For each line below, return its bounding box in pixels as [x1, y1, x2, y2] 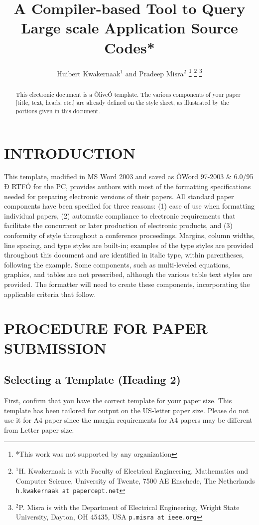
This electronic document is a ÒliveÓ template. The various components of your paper [15, 90, 241, 98]
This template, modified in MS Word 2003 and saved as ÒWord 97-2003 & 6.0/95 [4, 171, 254, 182]
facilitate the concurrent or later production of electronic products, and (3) [4, 220, 233, 231]
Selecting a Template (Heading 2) [4, 372, 181, 387]
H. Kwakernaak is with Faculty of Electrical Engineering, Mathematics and [18, 465, 249, 476]
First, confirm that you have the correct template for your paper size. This [4, 395, 232, 405]
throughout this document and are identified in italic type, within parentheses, [4, 250, 244, 260]
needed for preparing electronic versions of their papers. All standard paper [4, 191, 234, 201]
